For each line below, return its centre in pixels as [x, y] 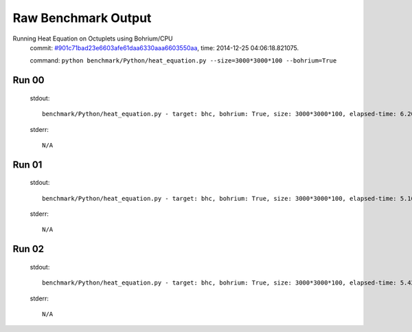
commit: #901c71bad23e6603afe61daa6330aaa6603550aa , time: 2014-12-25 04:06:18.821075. [164, 47]
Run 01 [27, 165]
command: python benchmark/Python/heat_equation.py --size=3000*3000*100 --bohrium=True [183, 60]
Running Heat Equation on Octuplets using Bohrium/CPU [93, 38]
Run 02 [28, 249]
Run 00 [28, 80]
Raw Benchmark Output [82, 18]
